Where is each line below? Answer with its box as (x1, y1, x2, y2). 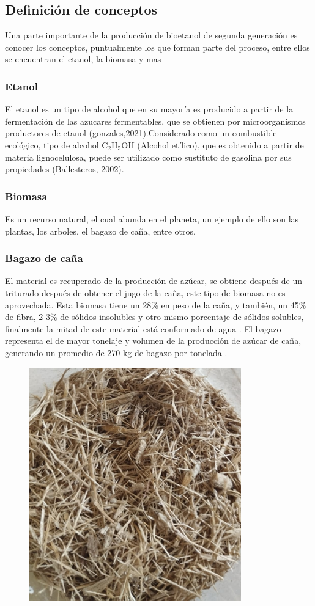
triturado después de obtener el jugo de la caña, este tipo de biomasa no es (5, 286, 286, 299)
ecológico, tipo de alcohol (5, 138, 99, 151)
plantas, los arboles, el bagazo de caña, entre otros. (5, 224, 196, 237)
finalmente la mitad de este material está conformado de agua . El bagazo (5, 322, 281, 335)
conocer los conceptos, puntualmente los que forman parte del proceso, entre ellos (5, 40, 310, 53)
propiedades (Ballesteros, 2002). (5, 162, 124, 175)
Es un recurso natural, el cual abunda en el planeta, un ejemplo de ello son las (5, 212, 299, 225)
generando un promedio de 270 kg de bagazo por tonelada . (5, 346, 228, 359)
